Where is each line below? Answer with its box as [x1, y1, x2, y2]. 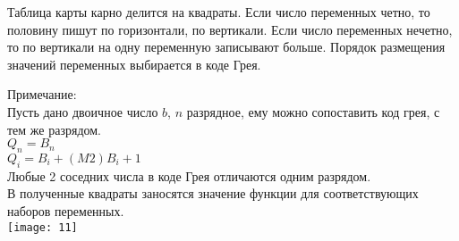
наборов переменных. [7, 201, 124, 220]
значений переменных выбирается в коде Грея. [7, 54, 261, 73]
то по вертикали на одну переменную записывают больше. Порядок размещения [7, 37, 446, 56]
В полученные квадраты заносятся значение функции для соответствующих [7, 184, 419, 203]
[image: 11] [7, 220, 78, 234]
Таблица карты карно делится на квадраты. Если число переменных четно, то [7, 3, 430, 21]
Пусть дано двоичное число [7, 102, 158, 120]
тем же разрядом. [7, 120, 102, 138]
